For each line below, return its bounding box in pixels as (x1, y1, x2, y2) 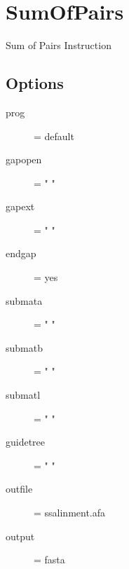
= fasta (34, 552, 65, 567)
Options (6, 72, 64, 94)
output (6, 528, 35, 543)
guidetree (6, 434, 46, 449)
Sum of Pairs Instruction (6, 38, 111, 53)
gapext (6, 199, 35, 214)
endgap (6, 246, 36, 261)
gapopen (6, 152, 42, 167)
